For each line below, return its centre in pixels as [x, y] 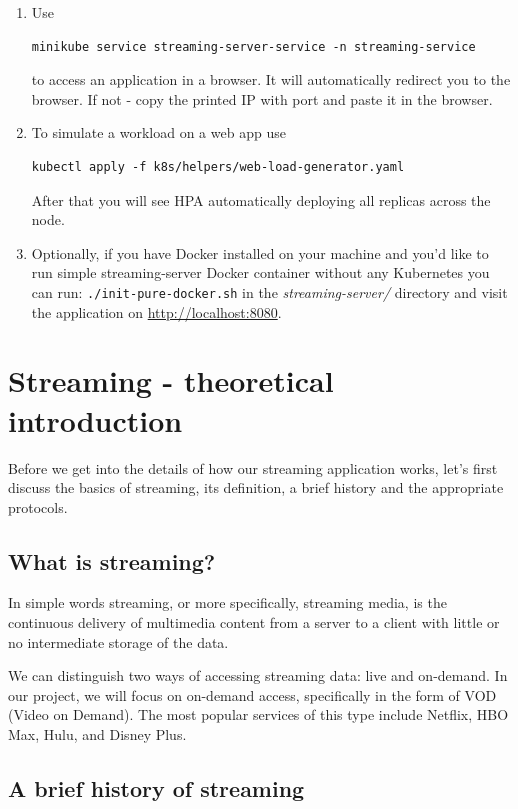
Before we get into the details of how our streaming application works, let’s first [253, 467]
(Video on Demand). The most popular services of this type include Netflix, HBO [258, 714]
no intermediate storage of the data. [118, 641]
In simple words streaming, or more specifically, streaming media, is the [227, 602]
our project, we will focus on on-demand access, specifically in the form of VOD [252, 694]
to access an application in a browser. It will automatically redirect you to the [271, 79]
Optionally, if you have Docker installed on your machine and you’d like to [260, 252]
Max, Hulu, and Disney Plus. [97, 734]
